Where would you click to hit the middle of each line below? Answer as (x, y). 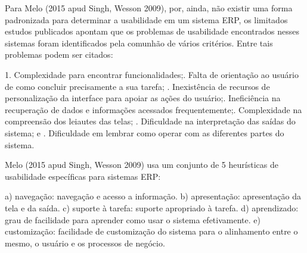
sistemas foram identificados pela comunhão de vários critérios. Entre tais (139, 43)
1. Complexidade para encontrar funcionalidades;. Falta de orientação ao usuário (152, 74)
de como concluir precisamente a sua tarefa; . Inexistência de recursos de (137, 86)
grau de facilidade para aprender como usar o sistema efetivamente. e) (133, 219)
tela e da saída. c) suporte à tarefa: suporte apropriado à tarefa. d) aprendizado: (152, 207)
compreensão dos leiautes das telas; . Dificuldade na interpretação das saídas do (150, 121)
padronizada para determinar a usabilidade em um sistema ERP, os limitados (146, 19)
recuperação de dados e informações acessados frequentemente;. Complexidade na (153, 109)
